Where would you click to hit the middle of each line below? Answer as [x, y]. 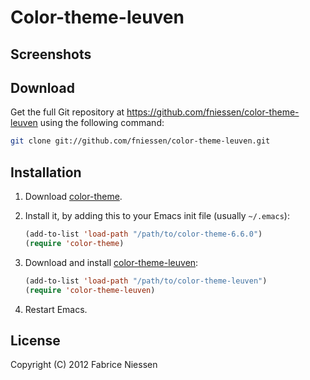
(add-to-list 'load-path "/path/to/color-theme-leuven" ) [146, 281]
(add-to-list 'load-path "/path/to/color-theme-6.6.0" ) [143, 234]
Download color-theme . [73, 197]
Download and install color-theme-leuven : [111, 262]
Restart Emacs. [56, 309]
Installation [46, 172]
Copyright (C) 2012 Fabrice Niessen [84, 365]
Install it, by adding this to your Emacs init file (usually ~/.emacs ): [157, 216]
